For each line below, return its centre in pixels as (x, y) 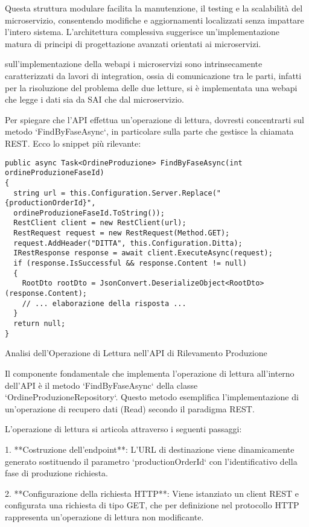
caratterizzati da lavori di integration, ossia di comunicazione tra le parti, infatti (153, 75)
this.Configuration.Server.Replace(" (145, 193)
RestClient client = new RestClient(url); (100, 223)
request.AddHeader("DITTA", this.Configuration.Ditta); (128, 243)
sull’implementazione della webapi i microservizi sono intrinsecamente (134, 64)
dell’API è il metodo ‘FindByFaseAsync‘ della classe (101, 385)
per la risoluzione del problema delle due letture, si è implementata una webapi (151, 87)
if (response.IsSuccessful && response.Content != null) (130, 263)
